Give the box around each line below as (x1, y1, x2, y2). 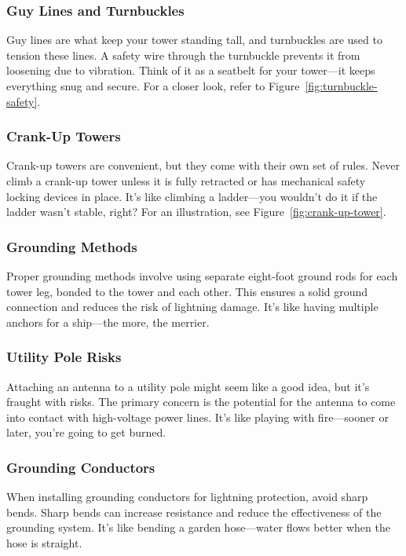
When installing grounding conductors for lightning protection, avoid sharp (6, 488, 368, 505)
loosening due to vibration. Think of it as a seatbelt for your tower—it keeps (6, 62, 375, 79)
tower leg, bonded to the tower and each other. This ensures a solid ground (6, 283, 368, 299)
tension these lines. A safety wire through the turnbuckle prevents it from (6, 46, 360, 63)
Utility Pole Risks (6, 347, 122, 367)
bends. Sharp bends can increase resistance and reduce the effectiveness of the (6, 503, 382, 520)
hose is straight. (6, 534, 82, 551)
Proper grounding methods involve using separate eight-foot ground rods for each (6, 268, 398, 283)
